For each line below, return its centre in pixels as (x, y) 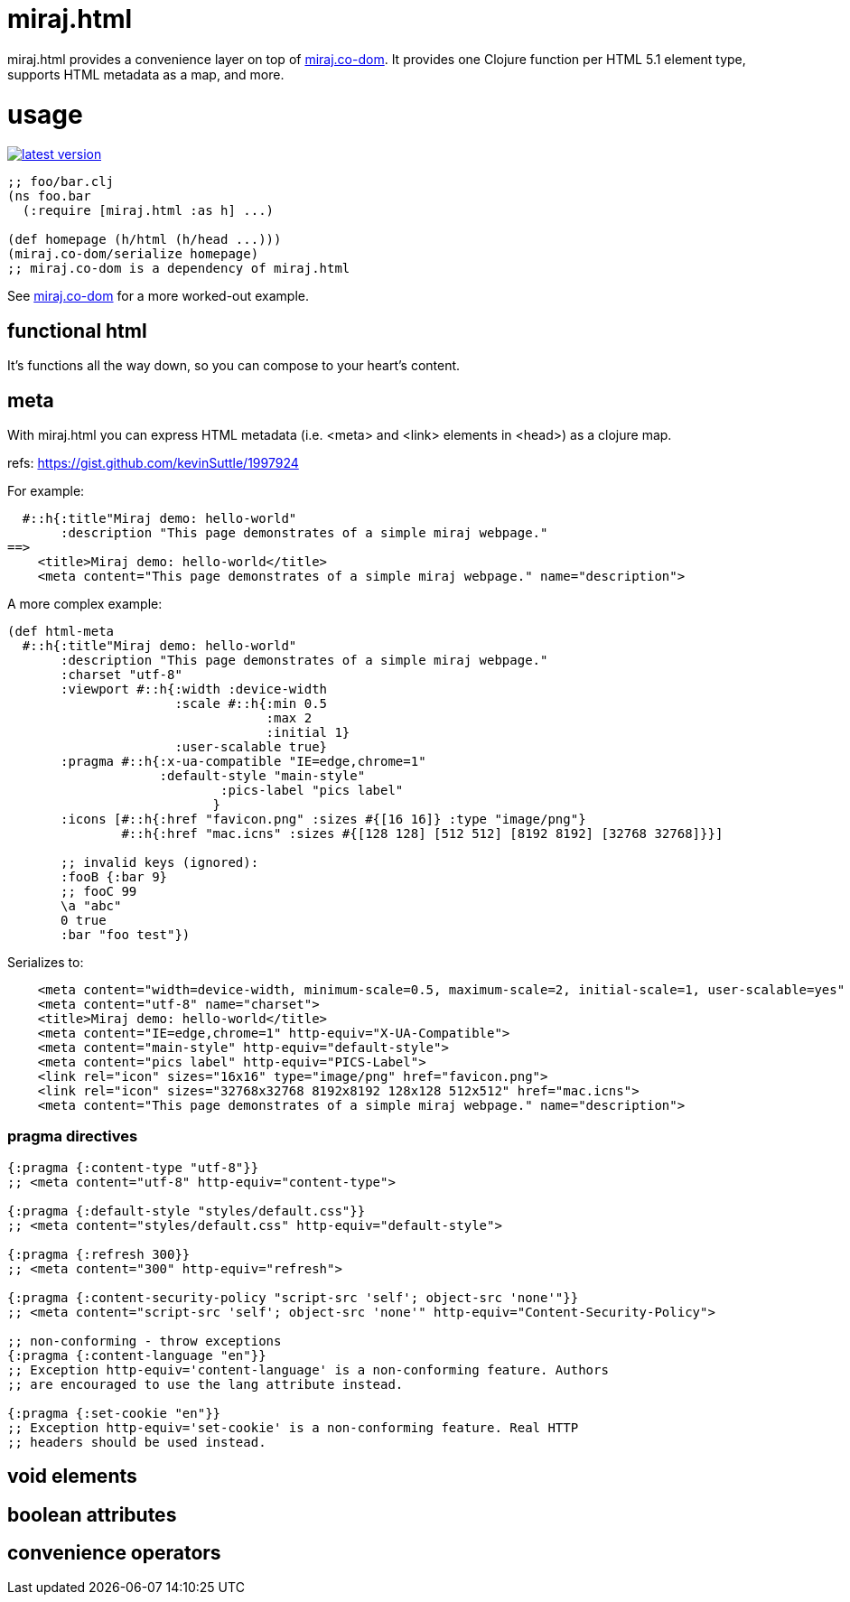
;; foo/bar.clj (61, 182)
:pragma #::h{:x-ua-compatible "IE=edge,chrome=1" (243, 761)
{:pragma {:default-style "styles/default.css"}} (187, 1211)
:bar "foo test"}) (126, 934)
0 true (84, 920)
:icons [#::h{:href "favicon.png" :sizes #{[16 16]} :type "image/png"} (323, 819)
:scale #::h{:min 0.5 (251, 703)
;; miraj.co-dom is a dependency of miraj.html (179, 269)
